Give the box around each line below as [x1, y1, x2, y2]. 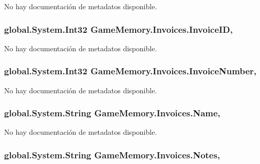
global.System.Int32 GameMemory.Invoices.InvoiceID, [4, 23, 233, 35]
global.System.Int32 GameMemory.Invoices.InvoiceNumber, [4, 65, 256, 77]
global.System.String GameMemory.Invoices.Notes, [4, 148, 220, 161]
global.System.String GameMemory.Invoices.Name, [4, 107, 220, 119]
